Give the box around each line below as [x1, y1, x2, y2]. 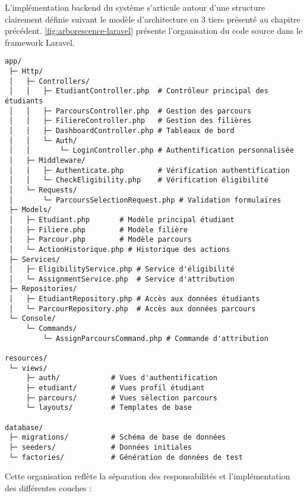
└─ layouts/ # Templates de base [26, 403, 192, 412]
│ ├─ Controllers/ [9, 77, 90, 86]
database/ [5, 423, 43, 432]
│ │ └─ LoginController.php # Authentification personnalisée [9, 146, 294, 155]
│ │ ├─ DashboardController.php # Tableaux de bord [9, 126, 235, 135]
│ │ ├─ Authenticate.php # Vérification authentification [9, 166, 290, 175]
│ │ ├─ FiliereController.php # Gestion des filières [9, 116, 252, 125]
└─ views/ [9, 364, 48, 372]
